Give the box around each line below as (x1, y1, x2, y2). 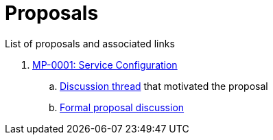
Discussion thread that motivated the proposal (60, 80, 268, 92)
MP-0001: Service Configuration (32, 58, 178, 71)
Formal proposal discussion (60, 101, 185, 113)
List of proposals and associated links (5, 37, 175, 49)
